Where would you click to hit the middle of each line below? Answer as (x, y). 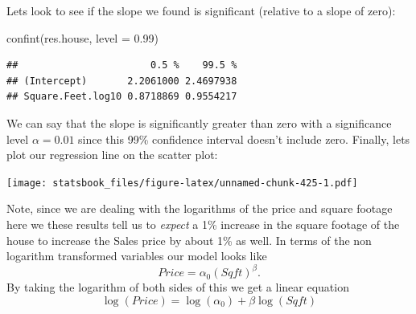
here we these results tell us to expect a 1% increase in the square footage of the (203, 224)
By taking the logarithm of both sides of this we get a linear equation (178, 287)
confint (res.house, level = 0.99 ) (82, 37)
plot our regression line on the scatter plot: (112, 155)
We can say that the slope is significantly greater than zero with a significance (199, 122)
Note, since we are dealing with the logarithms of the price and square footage (200, 208)
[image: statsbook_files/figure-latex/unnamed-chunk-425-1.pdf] (182, 183)
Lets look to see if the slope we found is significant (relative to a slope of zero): (201, 10)
